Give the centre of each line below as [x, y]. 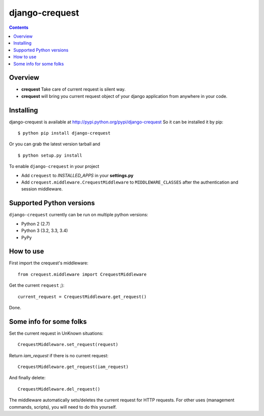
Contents [19, 27]
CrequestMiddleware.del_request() [59, 389]
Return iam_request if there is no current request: [59, 355]
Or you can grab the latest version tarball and [55, 144]
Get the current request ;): [37, 285]
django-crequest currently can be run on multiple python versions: [79, 215]
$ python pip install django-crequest [64, 133]
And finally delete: [27, 378]
